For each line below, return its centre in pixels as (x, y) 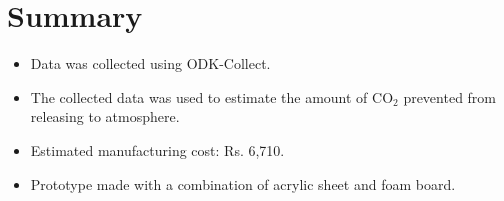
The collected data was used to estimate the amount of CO (212, 96)
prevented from (450, 96)
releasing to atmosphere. (105, 116)
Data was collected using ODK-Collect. (150, 63)
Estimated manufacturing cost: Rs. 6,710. (157, 149)
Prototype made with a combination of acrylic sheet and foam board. (243, 183)
